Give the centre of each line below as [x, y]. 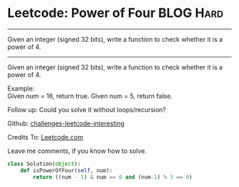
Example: [21, 88]
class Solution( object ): [44, 164]
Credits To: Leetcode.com [45, 137]
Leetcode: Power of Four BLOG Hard [116, 13]
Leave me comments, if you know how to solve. [77, 151]
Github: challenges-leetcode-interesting [66, 123]
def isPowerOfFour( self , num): [67, 170]
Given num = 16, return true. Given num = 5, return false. [90, 96]
